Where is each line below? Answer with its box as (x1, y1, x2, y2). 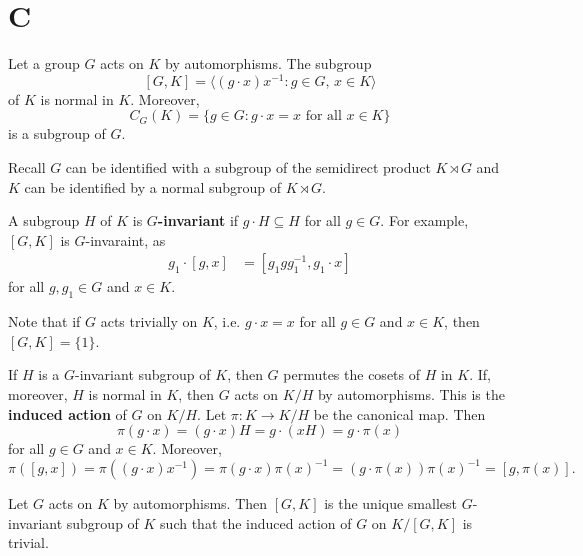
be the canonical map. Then (313, 403, 486, 424)
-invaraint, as (85, 229, 166, 250)
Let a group (8, 53, 80, 74)
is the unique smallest (324, 493, 457, 514)
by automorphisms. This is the (317, 383, 505, 404)
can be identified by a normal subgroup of (24, 176, 282, 197)
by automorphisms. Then (113, 493, 268, 514)
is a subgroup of (8, 123, 106, 144)
